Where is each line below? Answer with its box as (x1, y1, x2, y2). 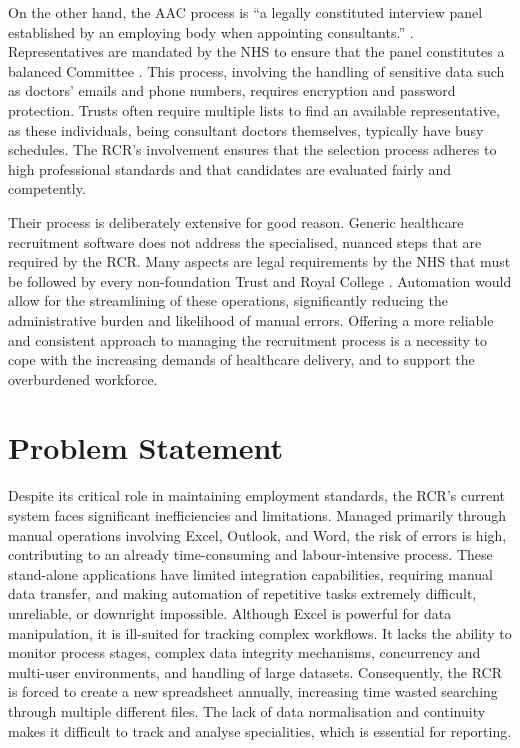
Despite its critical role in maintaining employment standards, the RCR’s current (8, 485, 505, 506)
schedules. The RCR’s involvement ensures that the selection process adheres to (8, 139, 497, 160)
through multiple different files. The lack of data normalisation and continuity (8, 700, 486, 721)
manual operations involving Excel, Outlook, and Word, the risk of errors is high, (8, 524, 507, 545)
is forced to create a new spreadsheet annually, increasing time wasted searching (8, 681, 498, 702)
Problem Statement (8, 427, 283, 468)
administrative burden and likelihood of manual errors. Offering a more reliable (8, 309, 494, 330)
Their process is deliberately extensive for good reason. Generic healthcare (8, 211, 464, 232)
